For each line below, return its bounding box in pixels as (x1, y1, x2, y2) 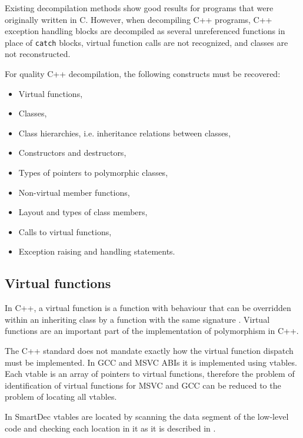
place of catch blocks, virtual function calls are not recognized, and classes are (5, 36, 288, 48)
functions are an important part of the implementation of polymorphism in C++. (5, 325, 299, 337)
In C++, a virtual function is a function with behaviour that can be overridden (5, 302, 291, 314)
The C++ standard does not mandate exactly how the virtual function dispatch (5, 344, 294, 356)
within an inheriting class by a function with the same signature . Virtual (5, 313, 270, 325)
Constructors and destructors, (18, 146, 126, 159)
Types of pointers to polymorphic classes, (18, 166, 168, 178)
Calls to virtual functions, (18, 225, 112, 238)
